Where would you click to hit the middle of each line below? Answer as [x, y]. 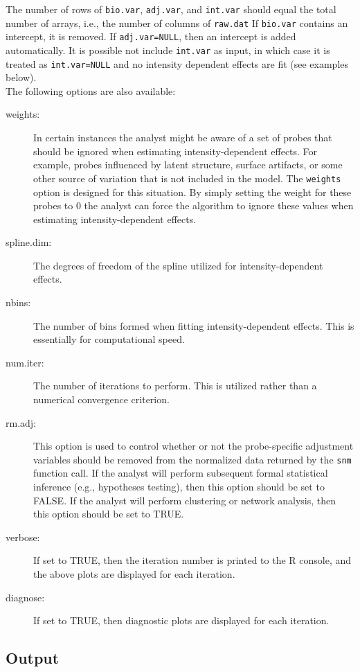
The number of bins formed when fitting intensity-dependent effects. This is [194, 325]
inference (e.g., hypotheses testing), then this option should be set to [179, 487]
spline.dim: [29, 242]
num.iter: [25, 362]
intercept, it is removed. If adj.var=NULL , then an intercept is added [151, 36]
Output [33, 658]
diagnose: [25, 597]
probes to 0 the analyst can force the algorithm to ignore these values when [193, 205]
